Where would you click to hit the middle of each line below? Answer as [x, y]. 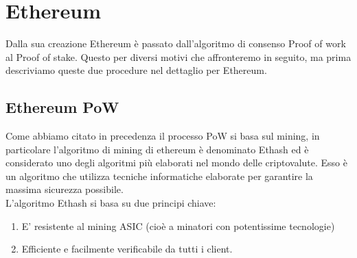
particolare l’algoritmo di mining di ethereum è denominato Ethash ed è [157, 149]
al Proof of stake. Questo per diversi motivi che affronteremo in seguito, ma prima [178, 56]
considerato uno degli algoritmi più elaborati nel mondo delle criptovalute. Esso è [176, 163]
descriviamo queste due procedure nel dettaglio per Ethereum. [136, 70]
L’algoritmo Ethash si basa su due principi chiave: [111, 203]
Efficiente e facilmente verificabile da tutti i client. [127, 249]
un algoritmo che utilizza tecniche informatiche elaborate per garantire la [159, 176]
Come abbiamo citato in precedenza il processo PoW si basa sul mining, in [163, 136]
